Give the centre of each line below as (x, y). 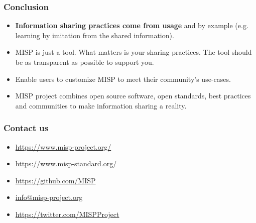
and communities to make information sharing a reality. (101, 105)
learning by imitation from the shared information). (95, 35)
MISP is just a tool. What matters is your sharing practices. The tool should (134, 52)
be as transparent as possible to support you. (85, 62)
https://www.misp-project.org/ (63, 146)
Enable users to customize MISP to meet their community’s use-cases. (123, 79)
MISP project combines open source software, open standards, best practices (133, 96)
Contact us (26, 128)
